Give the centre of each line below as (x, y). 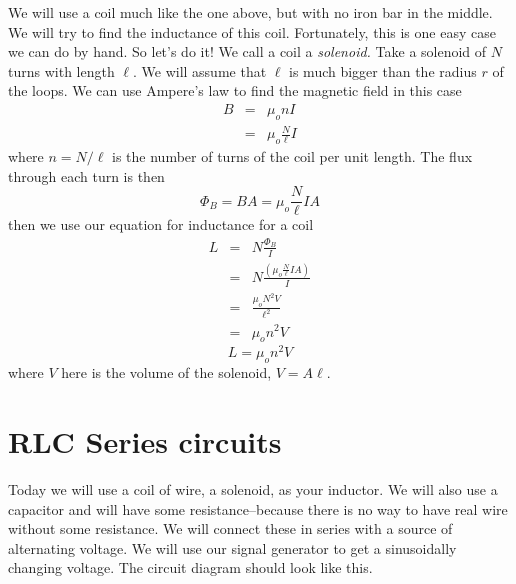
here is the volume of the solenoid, (166, 372)
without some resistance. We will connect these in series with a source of (230, 528)
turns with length (61, 70)
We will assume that (204, 70)
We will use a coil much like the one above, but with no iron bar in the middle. (250, 12)
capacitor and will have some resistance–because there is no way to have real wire (258, 508)
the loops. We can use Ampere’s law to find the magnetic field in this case (235, 90)
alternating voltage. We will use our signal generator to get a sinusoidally (232, 547)
